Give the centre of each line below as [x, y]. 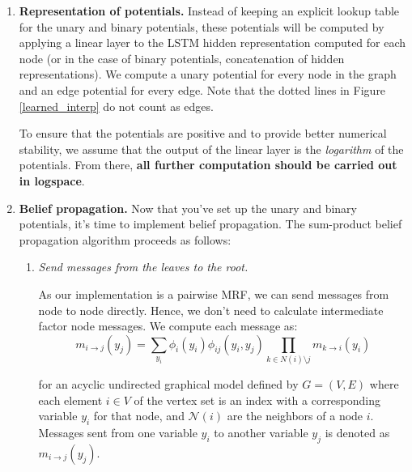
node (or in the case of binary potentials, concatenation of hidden [182, 58]
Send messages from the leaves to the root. [143, 267]
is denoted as [357, 432]
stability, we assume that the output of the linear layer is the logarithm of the [211, 149]
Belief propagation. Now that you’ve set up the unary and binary [188, 208]
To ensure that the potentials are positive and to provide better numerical [203, 133]
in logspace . [52, 180]
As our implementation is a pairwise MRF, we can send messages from [214, 293]
